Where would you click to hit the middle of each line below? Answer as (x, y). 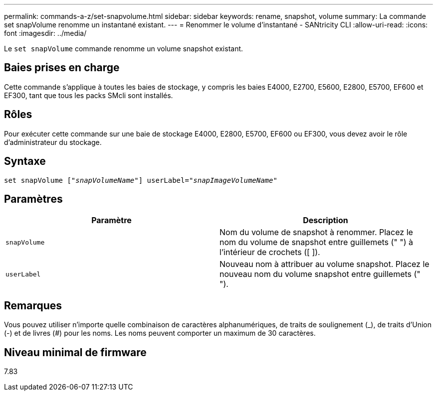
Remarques (33, 305)
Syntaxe (25, 161)
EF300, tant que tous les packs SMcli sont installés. (89, 95)
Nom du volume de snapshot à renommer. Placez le (316, 232)
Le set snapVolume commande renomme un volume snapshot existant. (124, 49)
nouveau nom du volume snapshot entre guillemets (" (320, 274)
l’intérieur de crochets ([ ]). (270, 252)
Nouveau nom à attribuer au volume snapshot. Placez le (325, 264)
